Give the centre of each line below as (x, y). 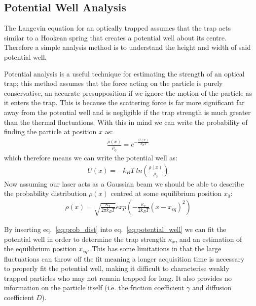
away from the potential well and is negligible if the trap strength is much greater (128, 112)
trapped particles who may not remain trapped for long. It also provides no (118, 278)
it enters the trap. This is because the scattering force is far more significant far (124, 102)
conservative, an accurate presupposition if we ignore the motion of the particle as (128, 93)
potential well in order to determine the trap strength (85, 239)
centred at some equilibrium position (166, 193)
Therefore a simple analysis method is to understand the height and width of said (128, 47)
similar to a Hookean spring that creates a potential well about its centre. (115, 37)
